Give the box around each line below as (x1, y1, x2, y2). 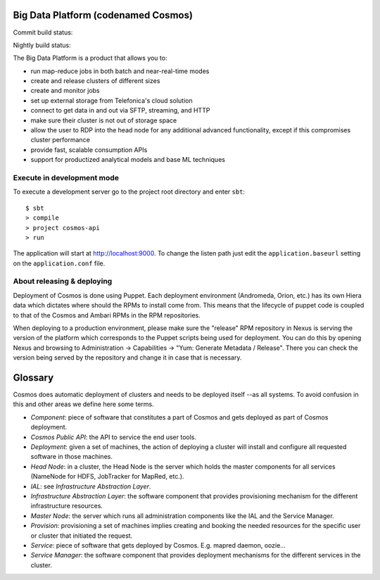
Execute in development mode (13, 172, 120, 182)
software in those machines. (30, 453, 113, 461)
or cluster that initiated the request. (30, 531, 133, 540)
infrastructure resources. (30, 502, 103, 510)
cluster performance (30, 136, 91, 144)
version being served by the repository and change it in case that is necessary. (13, 353, 242, 362)
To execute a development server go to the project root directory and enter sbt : (13, 187, 246, 196)
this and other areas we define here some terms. (13, 400, 154, 408)
